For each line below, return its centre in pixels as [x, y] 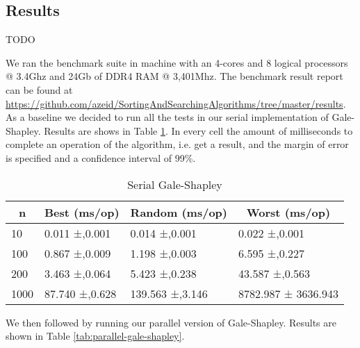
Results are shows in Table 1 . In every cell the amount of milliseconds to [198, 130]
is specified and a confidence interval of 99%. [101, 157]
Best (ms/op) [82, 212]
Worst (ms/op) [288, 212]
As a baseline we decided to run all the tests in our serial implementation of [167, 117]
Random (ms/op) [179, 212]
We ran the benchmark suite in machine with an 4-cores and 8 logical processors [177, 62]
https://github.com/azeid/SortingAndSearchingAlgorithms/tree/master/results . [176, 103]
